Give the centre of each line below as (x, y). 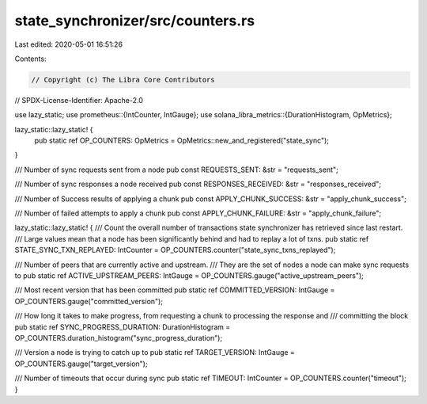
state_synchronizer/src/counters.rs (135, 21)
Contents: (30, 59)
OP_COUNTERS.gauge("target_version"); (81, 364)
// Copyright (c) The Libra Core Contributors (123, 80)
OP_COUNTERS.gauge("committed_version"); (89, 301)
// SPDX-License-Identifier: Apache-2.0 (79, 100)
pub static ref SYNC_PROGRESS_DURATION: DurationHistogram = (123, 327)
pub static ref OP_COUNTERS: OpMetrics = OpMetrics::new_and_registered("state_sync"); (182, 141)
